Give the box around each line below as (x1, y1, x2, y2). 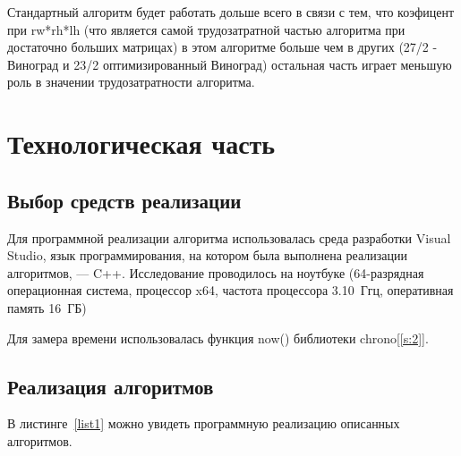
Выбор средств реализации (7, 186, 242, 214)
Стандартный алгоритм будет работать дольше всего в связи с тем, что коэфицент (7, 3, 455, 21)
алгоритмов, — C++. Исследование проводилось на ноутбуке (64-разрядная (7, 263, 424, 282)
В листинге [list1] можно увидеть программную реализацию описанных (7, 414, 400, 433)
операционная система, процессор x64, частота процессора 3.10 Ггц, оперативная (7, 281, 454, 300)
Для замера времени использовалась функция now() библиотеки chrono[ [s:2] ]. (7, 328, 429, 347)
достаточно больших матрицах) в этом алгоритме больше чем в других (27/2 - (7, 38, 438, 56)
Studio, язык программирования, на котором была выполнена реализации (7, 246, 408, 265)
